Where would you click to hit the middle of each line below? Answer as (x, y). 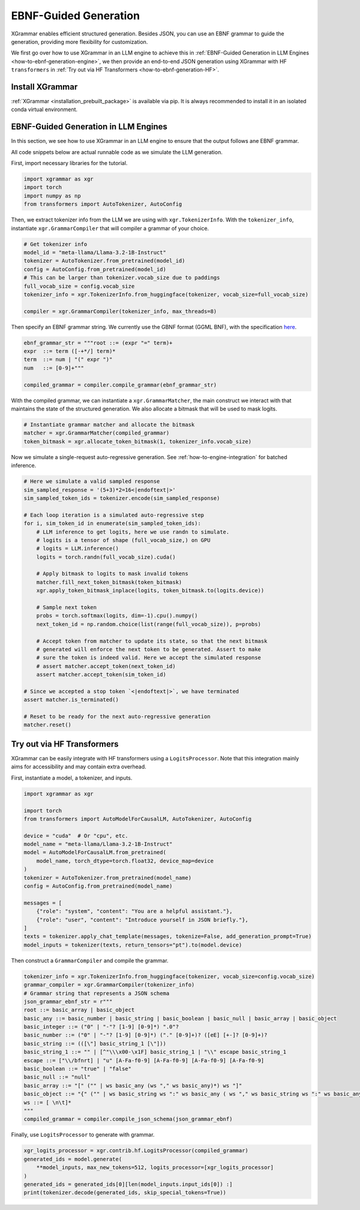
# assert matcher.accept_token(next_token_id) (106, 666)
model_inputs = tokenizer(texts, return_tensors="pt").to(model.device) (133, 945)
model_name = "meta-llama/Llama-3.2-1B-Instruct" (98, 844)
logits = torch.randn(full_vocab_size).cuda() (106, 557)
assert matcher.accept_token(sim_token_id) (101, 675)
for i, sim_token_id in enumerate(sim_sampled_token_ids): (112, 523)
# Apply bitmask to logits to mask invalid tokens (112, 574)
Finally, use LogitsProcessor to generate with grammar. (83, 1135)
